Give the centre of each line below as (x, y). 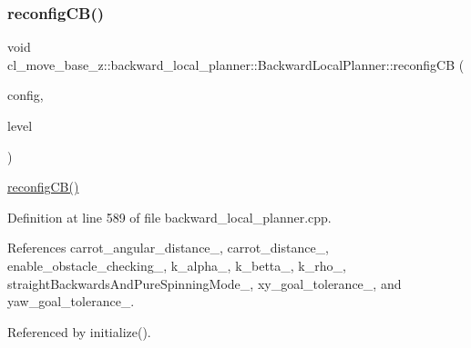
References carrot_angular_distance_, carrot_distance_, (168, 248)
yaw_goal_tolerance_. (71, 301)
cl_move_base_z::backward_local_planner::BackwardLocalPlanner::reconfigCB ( (236, 64)
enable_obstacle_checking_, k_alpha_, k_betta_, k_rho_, (177, 265)
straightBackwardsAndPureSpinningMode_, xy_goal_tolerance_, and (205, 283)
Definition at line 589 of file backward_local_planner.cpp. (169, 217)
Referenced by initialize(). (79, 331)
